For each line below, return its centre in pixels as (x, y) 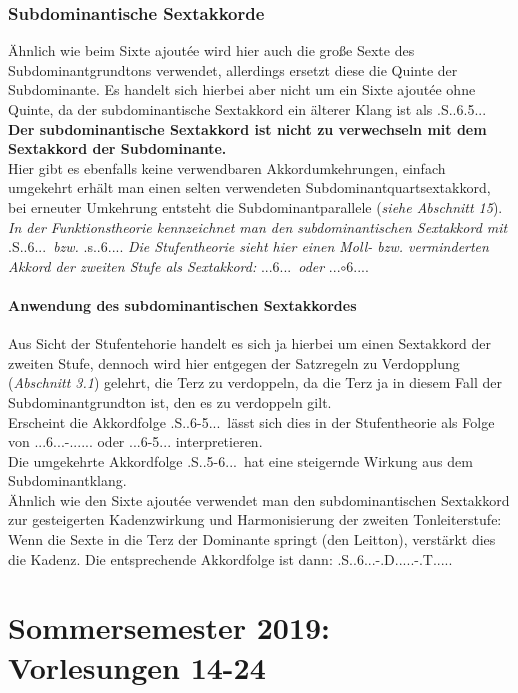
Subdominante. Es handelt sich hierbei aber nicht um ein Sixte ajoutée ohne (242, 89)
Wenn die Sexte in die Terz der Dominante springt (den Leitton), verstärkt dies (252, 539)
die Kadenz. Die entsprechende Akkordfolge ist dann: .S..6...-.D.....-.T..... (230, 558)
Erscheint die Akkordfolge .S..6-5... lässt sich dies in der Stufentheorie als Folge (251, 421)
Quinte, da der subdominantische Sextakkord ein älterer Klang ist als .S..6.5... (247, 109)
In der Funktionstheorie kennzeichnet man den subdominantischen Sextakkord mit (258, 226)
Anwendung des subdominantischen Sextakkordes (182, 304)
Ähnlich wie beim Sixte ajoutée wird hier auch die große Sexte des (211, 50)
